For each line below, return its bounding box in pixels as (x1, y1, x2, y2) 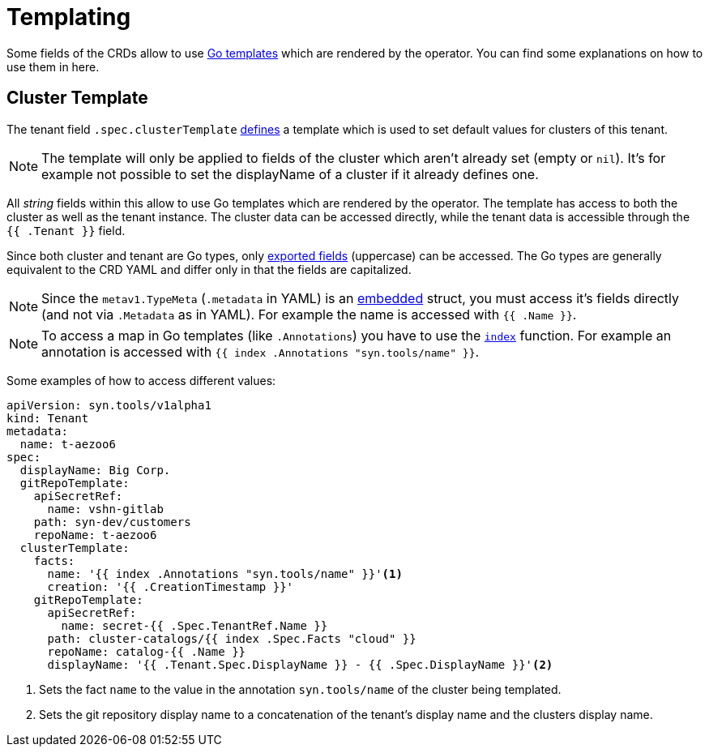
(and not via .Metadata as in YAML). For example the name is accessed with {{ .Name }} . (41, 306, 577, 323)
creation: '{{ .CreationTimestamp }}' (47, 580, 294, 593)
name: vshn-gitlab (47, 502, 164, 516)
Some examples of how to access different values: (6, 373, 276, 387)
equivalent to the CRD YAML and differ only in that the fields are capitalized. (6, 262, 412, 276)
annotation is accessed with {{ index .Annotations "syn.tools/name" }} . (41, 343, 480, 360)
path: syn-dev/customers (33, 515, 191, 528)
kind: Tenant (6, 411, 89, 425)
